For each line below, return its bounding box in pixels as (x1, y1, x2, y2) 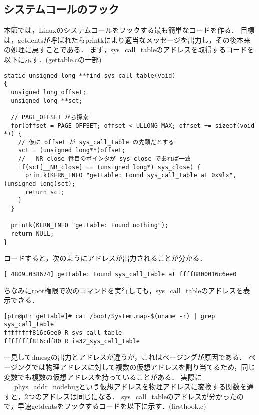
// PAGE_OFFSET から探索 (11, 113, 89, 121)
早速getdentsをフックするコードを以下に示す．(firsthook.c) (17, 401, 206, 411)
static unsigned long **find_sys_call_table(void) (4, 72, 176, 79)
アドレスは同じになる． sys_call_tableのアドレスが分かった (42, 391, 237, 401)
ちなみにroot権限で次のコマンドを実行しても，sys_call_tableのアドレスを (4, 285, 243, 295)
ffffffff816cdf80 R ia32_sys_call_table (4, 337, 140, 345)
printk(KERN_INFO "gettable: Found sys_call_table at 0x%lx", (25, 172, 237, 179)
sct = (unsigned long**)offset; (18, 147, 126, 154)
